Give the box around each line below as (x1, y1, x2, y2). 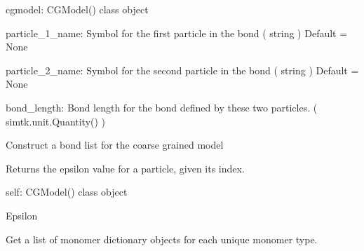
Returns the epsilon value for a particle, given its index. (6, 161, 245, 175)
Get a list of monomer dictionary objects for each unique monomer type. (6, 231, 318, 246)
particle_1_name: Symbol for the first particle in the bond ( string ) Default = (6, 25, 348, 40)
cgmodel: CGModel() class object (6, 2, 149, 16)
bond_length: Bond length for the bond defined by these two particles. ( (6, 100, 318, 114)
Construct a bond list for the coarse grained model (6, 137, 224, 152)
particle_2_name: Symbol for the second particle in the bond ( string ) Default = (6, 62, 359, 77)
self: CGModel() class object (6, 184, 128, 199)
